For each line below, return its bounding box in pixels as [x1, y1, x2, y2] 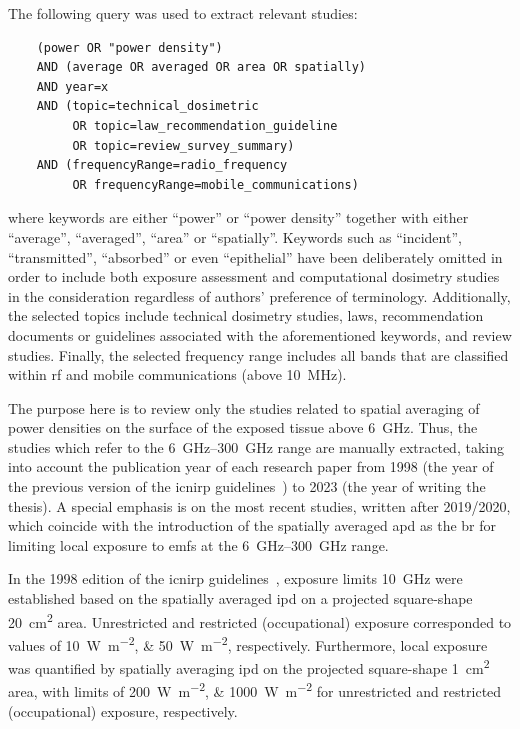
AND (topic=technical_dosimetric [36, 99, 259, 114]
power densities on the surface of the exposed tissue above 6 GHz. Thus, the [8, 417, 478, 438]
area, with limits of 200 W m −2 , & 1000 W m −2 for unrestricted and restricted [8, 678, 502, 702]
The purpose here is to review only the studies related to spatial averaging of [8, 397, 480, 418]
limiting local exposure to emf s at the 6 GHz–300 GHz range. [8, 534, 389, 555]
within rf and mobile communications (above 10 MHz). [8, 364, 347, 385]
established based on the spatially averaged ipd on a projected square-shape [8, 588, 473, 609]
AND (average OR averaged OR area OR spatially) [36, 60, 366, 75]
